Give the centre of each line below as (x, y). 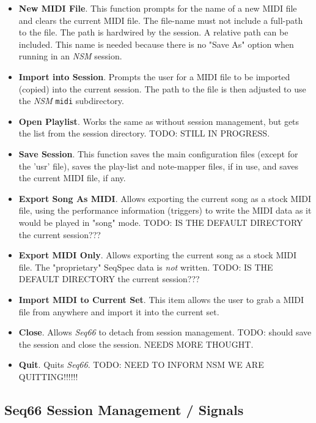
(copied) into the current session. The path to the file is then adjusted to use (162, 88)
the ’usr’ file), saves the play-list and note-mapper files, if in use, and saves (159, 166)
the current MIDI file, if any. (72, 178)
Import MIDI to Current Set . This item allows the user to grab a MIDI (161, 299)
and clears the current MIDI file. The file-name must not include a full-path (161, 20)
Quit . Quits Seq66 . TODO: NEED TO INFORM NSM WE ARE (141, 365)
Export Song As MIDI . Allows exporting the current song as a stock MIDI (165, 198)
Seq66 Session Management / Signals (124, 409)
